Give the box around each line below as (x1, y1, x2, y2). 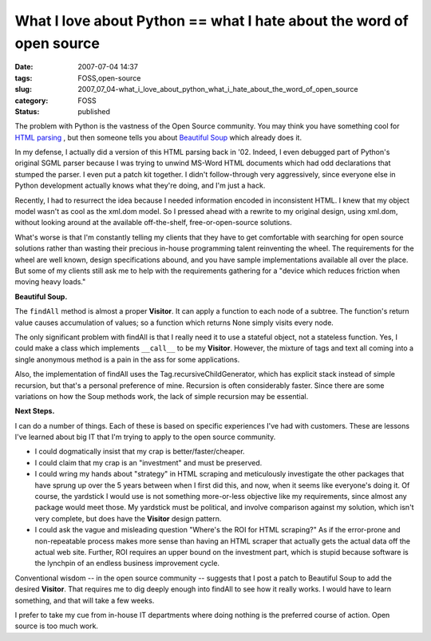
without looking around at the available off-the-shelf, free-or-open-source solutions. (14, 218, 293, 228)
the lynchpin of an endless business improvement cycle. (34, 559, 219, 568)
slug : (14, 85, 32, 94)
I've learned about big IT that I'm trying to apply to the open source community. (14, 432, 276, 442)
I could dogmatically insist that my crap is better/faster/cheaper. (34, 447, 245, 457)
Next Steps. (14, 406, 55, 416)
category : (14, 96, 49, 105)
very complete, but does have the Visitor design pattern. (34, 513, 222, 523)
